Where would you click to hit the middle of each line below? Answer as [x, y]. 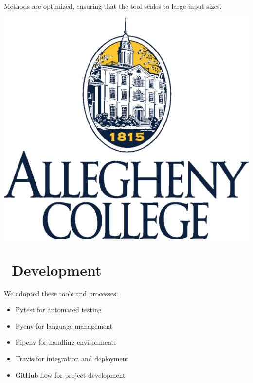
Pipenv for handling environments [66, 342]
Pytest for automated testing [58, 309]
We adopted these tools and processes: [61, 293]
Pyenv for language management [64, 325]
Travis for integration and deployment [72, 358]
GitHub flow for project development [70, 374]
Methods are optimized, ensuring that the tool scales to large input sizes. [113, 6]
